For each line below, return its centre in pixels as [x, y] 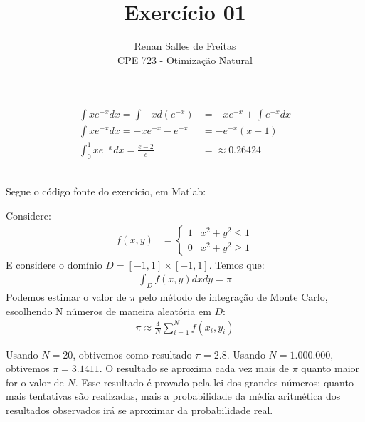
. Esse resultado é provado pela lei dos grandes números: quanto [214, 382]
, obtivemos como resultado [132, 354]
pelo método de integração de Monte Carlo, [233, 296]
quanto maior [330, 368]
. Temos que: [237, 264]
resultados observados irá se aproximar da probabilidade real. [139, 410]
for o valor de [35, 382]
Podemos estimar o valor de [66, 296]
